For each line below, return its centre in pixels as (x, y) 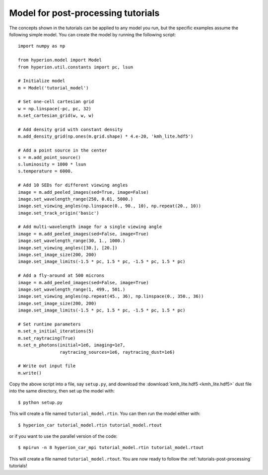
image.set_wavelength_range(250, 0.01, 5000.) (76, 199)
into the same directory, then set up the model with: (62, 391)
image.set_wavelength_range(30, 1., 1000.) (72, 241)
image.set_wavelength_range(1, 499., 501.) (72, 289)
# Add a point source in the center (63, 151)
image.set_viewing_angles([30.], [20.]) (68, 248)
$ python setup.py (40, 402)
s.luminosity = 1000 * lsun (52, 164)
